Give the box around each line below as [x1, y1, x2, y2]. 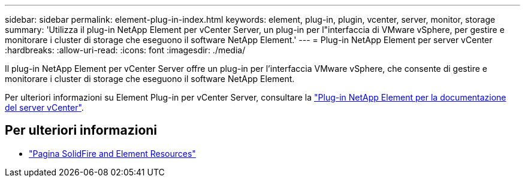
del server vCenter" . [5, 102, 84, 113]
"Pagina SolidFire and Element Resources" [29, 148, 196, 159]
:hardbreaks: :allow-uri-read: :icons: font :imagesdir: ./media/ [5, 45, 246, 55]
